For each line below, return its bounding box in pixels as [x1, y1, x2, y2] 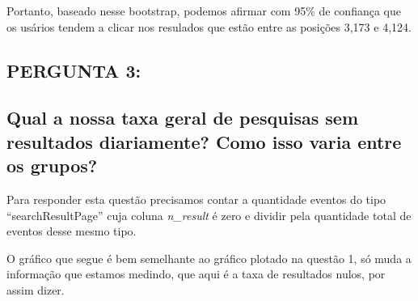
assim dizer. [6, 281, 65, 298]
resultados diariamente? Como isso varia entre [6, 129, 402, 154]
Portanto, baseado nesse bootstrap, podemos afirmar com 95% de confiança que [6, 2, 401, 19]
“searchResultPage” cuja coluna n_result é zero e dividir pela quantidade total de [6, 206, 412, 223]
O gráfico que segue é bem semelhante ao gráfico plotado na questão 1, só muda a [6, 249, 412, 266]
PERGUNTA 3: [6, 57, 141, 83]
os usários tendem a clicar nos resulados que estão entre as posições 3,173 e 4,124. [6, 18, 412, 35]
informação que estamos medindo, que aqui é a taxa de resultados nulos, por [6, 265, 386, 282]
